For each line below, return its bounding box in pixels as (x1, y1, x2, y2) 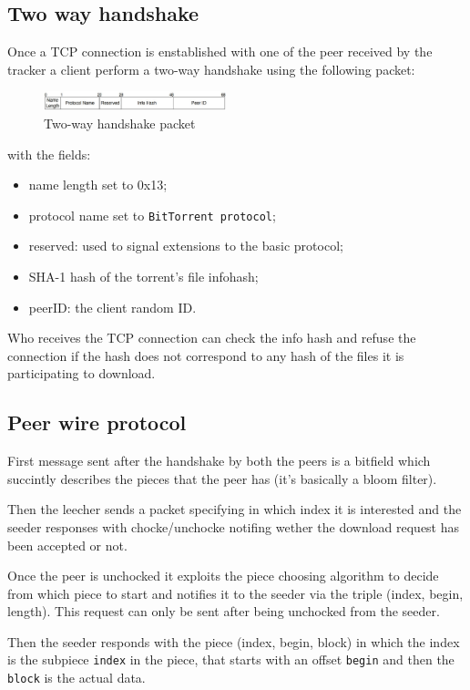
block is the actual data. (7, 668, 146, 687)
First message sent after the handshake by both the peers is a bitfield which (7, 451, 431, 470)
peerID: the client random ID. (28, 297, 197, 316)
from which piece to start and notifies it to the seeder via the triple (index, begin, (7, 583, 464, 602)
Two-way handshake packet (44, 113, 196, 132)
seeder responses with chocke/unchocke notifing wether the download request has (7, 517, 460, 536)
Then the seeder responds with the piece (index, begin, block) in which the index (7, 632, 460, 651)
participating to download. (7, 364, 156, 383)
